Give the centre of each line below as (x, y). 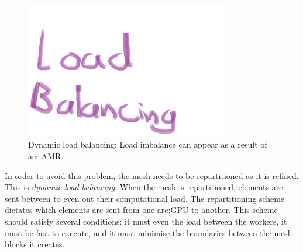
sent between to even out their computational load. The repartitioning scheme (145, 198)
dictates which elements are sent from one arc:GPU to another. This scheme (141, 210)
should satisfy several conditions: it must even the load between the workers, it (146, 221)
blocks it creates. (35, 244)
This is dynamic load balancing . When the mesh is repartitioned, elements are (144, 187)
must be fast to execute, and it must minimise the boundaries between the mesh (149, 232)
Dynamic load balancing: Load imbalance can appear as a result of (148, 144)
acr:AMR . (46, 156)
